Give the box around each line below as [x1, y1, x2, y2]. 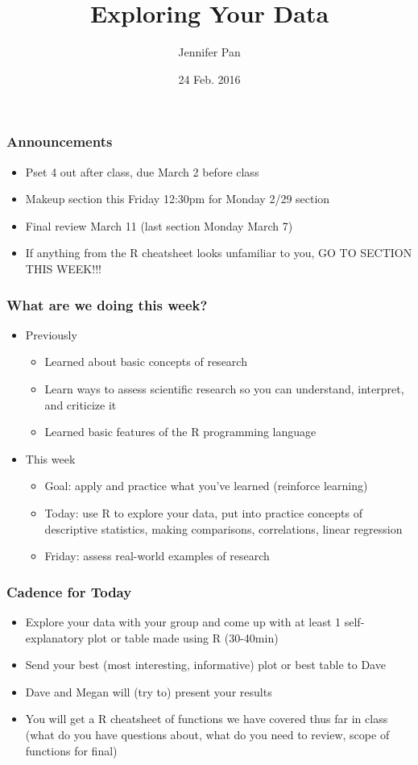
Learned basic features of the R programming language [44, 423, 317, 440]
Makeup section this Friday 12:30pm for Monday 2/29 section [25, 190, 330, 207]
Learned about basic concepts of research [44, 353, 247, 370]
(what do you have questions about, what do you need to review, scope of [25, 726, 390, 742]
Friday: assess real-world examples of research [44, 547, 270, 564]
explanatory [25, 629, 85, 646]
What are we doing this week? [6, 294, 208, 314]
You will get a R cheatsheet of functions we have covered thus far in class [25, 710, 388, 727]
